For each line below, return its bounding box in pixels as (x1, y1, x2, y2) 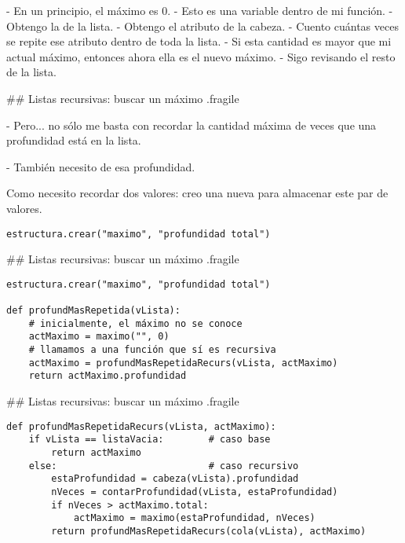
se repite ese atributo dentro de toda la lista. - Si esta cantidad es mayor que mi (6, 33, 392, 50)
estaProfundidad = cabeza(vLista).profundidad (51, 473, 299, 485)
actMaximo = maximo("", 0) (28, 331, 170, 343)
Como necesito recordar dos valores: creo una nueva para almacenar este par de (6, 185, 389, 201)
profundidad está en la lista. (6, 132, 141, 149)
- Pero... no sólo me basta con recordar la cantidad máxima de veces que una (6, 116, 377, 133)
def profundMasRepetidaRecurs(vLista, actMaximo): (6, 420, 276, 432)
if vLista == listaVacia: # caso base (28, 434, 271, 446)
